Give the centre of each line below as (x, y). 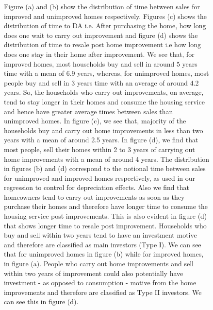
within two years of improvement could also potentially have (94, 273)
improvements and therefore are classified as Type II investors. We (103, 292)
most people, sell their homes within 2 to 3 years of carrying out (99, 149)
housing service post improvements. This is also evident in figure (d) (106, 216)
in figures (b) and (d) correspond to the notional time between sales (105, 168)
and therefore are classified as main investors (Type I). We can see (103, 244)
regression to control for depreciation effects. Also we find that (97, 187)
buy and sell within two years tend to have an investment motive (100, 235)
